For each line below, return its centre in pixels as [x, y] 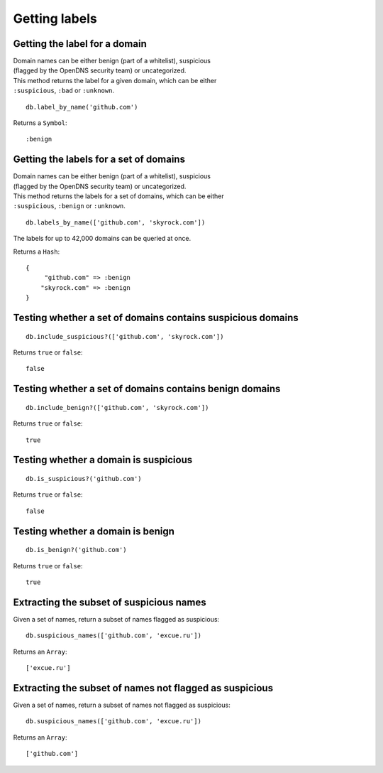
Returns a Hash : [37, 252]
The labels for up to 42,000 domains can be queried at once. [102, 239]
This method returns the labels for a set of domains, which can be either [118, 196]
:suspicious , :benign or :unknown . [69, 206]
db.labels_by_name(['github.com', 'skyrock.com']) [116, 222]
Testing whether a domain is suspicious [103, 460]
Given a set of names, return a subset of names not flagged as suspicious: [122, 705]
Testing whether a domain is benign [94, 531]
